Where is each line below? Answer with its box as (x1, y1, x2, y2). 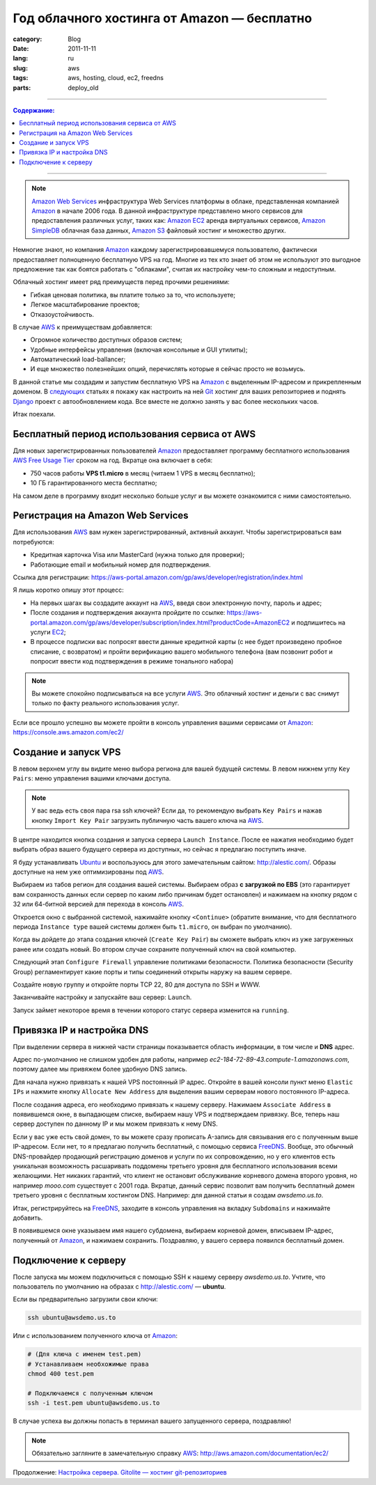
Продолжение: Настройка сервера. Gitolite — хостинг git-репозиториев (13, 1468, 227, 1477)
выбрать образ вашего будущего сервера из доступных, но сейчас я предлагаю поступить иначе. (13, 845, 306, 854)
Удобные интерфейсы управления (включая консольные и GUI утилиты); (30, 345, 248, 354)
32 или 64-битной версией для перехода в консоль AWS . (13, 900, 185, 909)
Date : (13, 44, 29, 52)
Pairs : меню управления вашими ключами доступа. (13, 774, 171, 783)
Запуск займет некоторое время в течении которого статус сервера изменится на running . (13, 1006, 289, 1014)
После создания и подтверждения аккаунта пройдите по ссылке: (30, 608, 226, 617)
